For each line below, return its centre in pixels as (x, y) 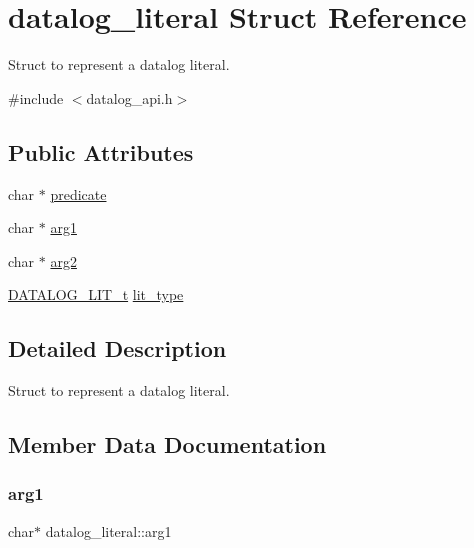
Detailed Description (117, 348)
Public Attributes (101, 151)
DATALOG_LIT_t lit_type (96, 294)
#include (36, 97)
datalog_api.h (129, 97)
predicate (78, 193)
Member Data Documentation (167, 444)
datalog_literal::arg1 (108, 530)
